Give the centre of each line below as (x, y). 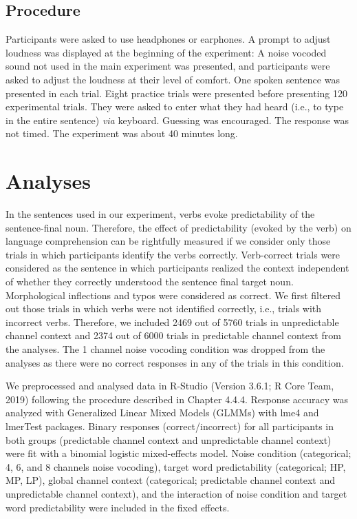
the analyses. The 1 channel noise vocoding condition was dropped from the (165, 349)
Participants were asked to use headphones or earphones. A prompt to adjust (168, 39)
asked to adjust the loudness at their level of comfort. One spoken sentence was (173, 79)
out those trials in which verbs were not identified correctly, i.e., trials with (164, 308)
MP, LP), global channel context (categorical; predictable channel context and (171, 480)
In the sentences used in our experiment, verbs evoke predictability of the (160, 214)
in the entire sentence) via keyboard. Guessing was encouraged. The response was (177, 120)
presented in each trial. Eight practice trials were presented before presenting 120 (177, 93)
